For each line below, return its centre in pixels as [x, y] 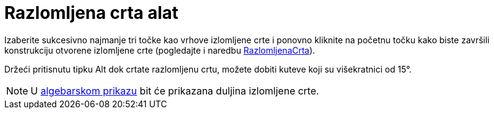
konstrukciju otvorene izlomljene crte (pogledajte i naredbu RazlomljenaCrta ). [160, 50]
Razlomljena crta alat [92, 13]
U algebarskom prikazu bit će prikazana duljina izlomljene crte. [175, 91]
